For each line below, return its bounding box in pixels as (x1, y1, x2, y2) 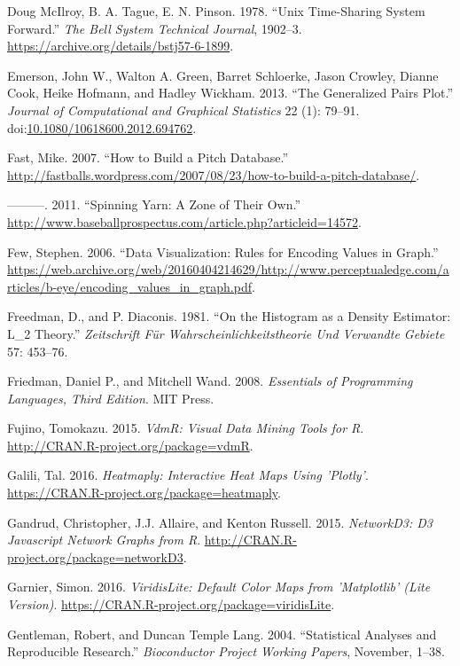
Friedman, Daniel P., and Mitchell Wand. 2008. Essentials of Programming (7, 372, 413, 390)
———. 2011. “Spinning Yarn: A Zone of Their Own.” (7, 195, 301, 214)
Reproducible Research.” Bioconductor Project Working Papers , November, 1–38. (7, 642, 445, 661)
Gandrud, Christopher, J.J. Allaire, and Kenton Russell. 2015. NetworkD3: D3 (7, 513, 433, 531)
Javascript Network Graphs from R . (7, 530, 201, 549)
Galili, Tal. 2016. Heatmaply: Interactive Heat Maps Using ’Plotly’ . (7, 466, 369, 484)
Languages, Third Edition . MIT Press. (7, 388, 214, 407)
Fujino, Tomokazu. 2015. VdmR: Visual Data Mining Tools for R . (7, 419, 364, 437)
